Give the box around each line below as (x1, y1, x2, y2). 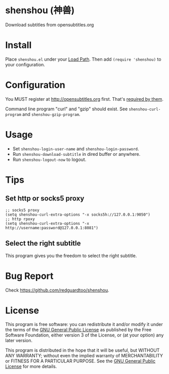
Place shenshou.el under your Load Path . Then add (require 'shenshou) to (5, 56, 161, 62)
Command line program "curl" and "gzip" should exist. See (5, 106, 128, 112)
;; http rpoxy (5, 216, 35, 222)
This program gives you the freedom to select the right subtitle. (5, 253, 137, 259)
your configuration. (5, 61, 46, 67)
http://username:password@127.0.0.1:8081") (5, 225, 99, 230)
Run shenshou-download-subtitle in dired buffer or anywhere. (12, 151, 141, 157)
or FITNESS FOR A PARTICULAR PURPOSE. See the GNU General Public (5, 358, 156, 364)
